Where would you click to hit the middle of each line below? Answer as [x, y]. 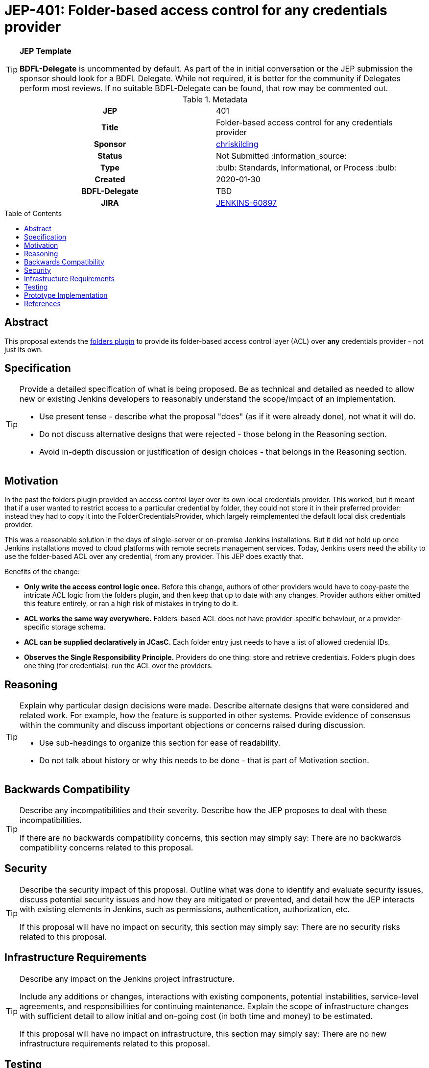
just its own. [24, 349]
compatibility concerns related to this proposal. [107, 847]
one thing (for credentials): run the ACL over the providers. [119, 666]
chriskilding [237, 144]
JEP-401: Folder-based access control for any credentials [196, 10]
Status [110, 156]
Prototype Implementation [66, 295]
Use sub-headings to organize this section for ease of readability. [160, 743]
